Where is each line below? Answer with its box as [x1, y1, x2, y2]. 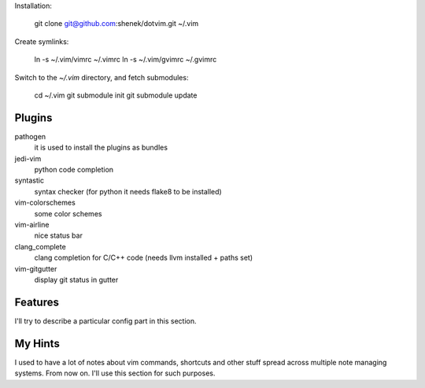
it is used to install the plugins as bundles [34, 142, 168, 153]
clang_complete [14, 242, 66, 251]
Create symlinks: [14, 36, 69, 46]
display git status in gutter [34, 275, 119, 284]
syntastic [14, 176, 45, 185]
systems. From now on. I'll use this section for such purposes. [14, 368, 216, 378]
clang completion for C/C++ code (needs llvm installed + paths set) [34, 253, 253, 263]
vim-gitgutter [14, 264, 57, 273]
